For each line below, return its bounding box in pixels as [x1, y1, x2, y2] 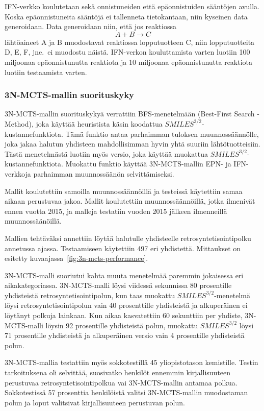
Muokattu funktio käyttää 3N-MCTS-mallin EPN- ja [65, 158, 231, 169]
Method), [5, 118, 34, 129]
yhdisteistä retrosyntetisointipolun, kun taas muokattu [5, 289, 175, 300]
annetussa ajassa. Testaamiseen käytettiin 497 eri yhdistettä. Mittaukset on [5, 243, 241, 253]
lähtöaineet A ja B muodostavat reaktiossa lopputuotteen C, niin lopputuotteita [5, 36, 255, 47]
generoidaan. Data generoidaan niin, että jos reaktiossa [5, 21, 176, 32]
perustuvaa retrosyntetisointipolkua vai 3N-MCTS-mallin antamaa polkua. [5, 377, 237, 388]
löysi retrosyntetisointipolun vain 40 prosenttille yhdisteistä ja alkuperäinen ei [5, 300, 248, 310]
